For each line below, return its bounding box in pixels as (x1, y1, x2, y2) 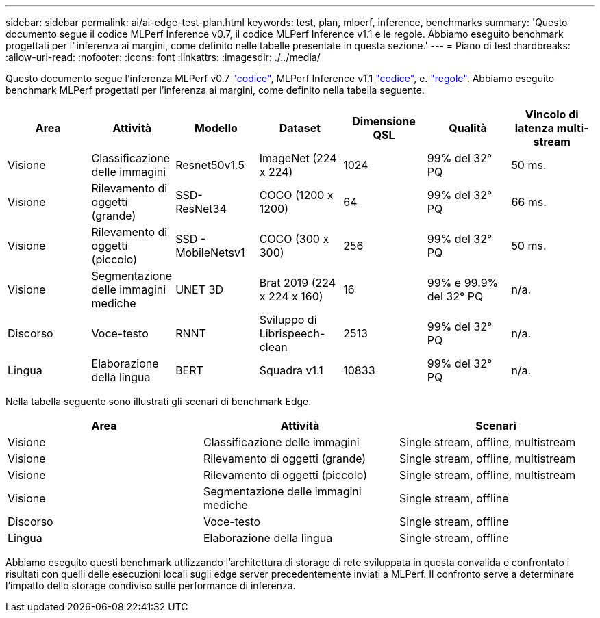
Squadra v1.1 (259, 363, 323, 377)
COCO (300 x (259, 232, 329, 246)
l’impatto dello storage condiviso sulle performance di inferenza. (5, 580, 296, 591)
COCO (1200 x (259, 188, 334, 202)
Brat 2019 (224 (259, 276, 336, 289)
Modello (194, 121, 238, 135)
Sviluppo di (259, 313, 317, 326)
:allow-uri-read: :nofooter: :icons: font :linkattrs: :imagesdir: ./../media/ (5, 51, 321, 63)
